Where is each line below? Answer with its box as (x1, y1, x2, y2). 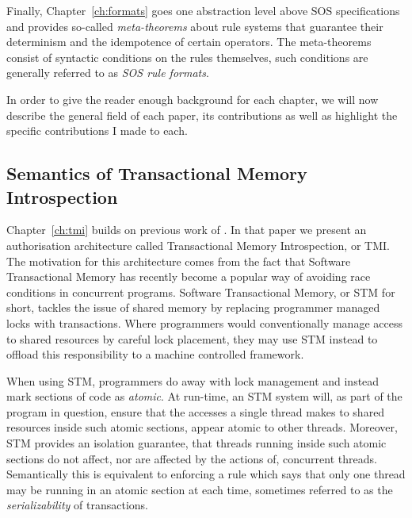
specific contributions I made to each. (6, 122, 188, 139)
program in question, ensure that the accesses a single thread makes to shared (6, 403, 385, 420)
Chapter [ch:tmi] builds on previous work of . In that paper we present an (6, 221, 367, 238)
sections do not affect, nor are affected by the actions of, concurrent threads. (6, 450, 377, 466)
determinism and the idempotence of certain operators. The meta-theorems (6, 33, 372, 50)
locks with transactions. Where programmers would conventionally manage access (6, 314, 402, 331)
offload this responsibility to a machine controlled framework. (6, 346, 304, 363)
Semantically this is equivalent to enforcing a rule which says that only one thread (6, 466, 406, 482)
